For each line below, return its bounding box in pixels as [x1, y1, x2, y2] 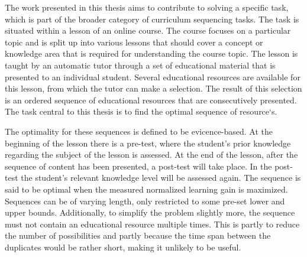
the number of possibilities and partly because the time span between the [5, 229, 271, 242]
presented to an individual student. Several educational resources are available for [5, 70, 300, 83]
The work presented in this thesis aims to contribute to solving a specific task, [5, 1, 289, 13]
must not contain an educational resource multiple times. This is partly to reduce [5, 217, 300, 230]
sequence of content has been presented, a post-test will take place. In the [5, 160, 272, 172]
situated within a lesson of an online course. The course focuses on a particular [5, 24, 291, 37]
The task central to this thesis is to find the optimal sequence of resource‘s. [5, 105, 277, 118]
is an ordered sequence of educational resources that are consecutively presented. [5, 93, 297, 106]
